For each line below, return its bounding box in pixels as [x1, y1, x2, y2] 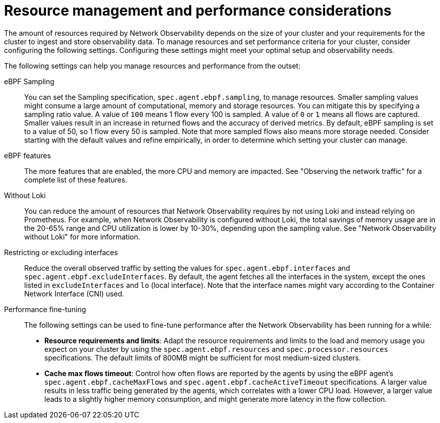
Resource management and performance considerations [4, 2, 392, 19]
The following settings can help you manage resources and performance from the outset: [4, 61, 300, 70]
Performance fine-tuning [4, 305, 86, 314]
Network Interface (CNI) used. [24, 289, 124, 298]
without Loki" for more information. [24, 232, 141, 241]
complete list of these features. [24, 175, 128, 184]
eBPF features [4, 151, 51, 160]
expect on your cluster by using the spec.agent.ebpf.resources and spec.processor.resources [44, 344, 389, 353]
